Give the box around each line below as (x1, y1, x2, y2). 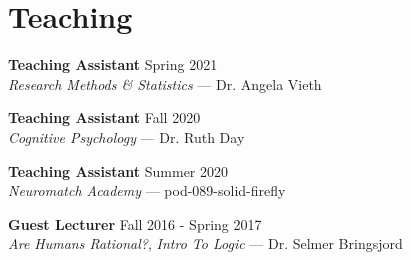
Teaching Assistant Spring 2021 (8, 54, 218, 75)
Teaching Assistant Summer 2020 (8, 160, 228, 181)
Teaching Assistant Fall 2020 (8, 107, 201, 128)
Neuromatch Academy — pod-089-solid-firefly (8, 180, 286, 201)
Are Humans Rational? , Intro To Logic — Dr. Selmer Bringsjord (8, 233, 403, 254)
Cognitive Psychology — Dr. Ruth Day (8, 126, 245, 147)
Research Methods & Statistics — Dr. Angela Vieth (8, 73, 322, 94)
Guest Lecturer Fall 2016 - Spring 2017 (8, 213, 262, 234)
